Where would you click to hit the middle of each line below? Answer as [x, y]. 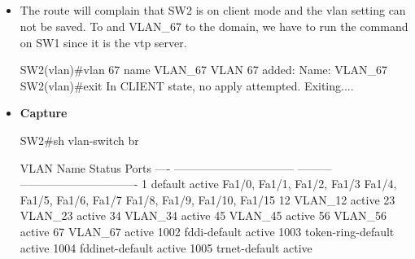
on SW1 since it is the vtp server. [103, 42]
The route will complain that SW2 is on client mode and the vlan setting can [213, 10]
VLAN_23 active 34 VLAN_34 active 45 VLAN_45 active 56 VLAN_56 [203, 215]
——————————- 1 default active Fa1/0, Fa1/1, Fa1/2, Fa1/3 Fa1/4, [208, 184]
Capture [44, 113]
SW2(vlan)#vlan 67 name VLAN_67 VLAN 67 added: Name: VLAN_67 [204, 70]
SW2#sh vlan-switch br [79, 140]
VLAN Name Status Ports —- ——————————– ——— [176, 167]
